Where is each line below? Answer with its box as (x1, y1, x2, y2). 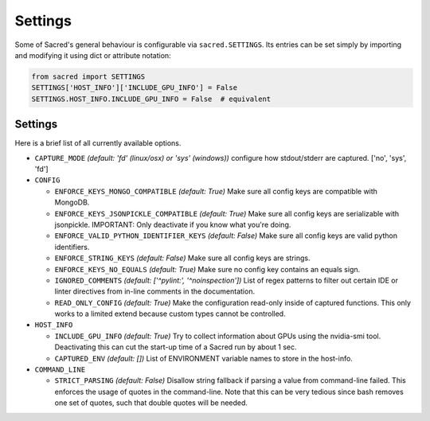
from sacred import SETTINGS (31, 72, 146, 81)
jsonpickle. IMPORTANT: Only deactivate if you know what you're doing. (54, 220, 291, 229)
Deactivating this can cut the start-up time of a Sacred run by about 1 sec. (54, 342, 298, 352)
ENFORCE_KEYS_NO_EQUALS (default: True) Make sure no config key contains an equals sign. (54, 264, 361, 274)
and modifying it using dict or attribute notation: (14, 50, 171, 60)
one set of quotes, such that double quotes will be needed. (54, 398, 248, 407)
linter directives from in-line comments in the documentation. (54, 287, 255, 296)
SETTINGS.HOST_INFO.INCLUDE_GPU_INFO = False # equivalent (31, 94, 272, 103)
